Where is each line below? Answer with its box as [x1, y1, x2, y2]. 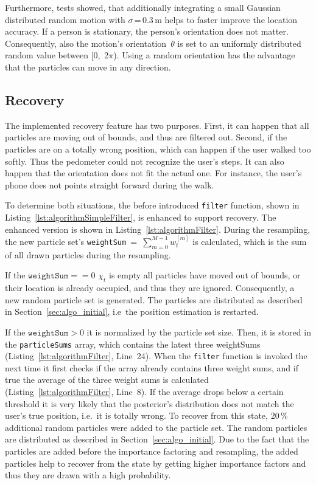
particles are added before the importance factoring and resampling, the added [5, 445, 298, 458]
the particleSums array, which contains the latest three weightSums [5, 337, 261, 350]
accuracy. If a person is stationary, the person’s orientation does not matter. [5, 25, 289, 38]
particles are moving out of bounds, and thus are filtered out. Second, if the [5, 131, 287, 143]
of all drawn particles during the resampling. [5, 248, 171, 261]
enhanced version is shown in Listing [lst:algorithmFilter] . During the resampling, [5, 222, 311, 235]
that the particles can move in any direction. [5, 60, 171, 73]
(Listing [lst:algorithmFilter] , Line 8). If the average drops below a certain [5, 385, 284, 398]
